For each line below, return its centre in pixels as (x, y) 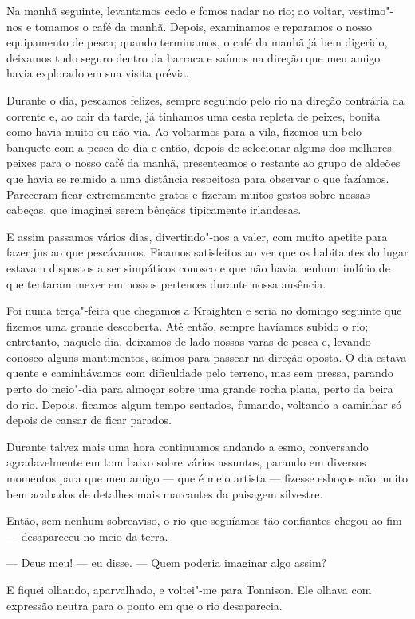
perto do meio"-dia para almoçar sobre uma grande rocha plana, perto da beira (200, 389)
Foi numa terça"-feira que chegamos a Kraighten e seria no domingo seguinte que (204, 310)
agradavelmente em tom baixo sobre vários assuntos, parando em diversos (186, 462)
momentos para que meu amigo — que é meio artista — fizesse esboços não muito (207, 478)
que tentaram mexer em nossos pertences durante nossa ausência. (166, 283)
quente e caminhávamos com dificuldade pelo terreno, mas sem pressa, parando (200, 373)
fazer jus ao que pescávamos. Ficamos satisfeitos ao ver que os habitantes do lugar (207, 252)
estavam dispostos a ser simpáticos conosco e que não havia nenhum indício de (198, 267)
